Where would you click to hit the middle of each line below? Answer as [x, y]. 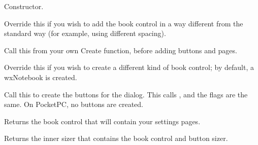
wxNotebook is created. [41, 77]
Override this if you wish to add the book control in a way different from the [124, 23]
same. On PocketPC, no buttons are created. [74, 104]
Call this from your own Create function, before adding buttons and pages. [121, 50]
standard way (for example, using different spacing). [85, 33]
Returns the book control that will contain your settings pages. [102, 121]
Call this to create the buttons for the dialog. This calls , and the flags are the [126, 94]
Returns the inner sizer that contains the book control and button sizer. [116, 138]
